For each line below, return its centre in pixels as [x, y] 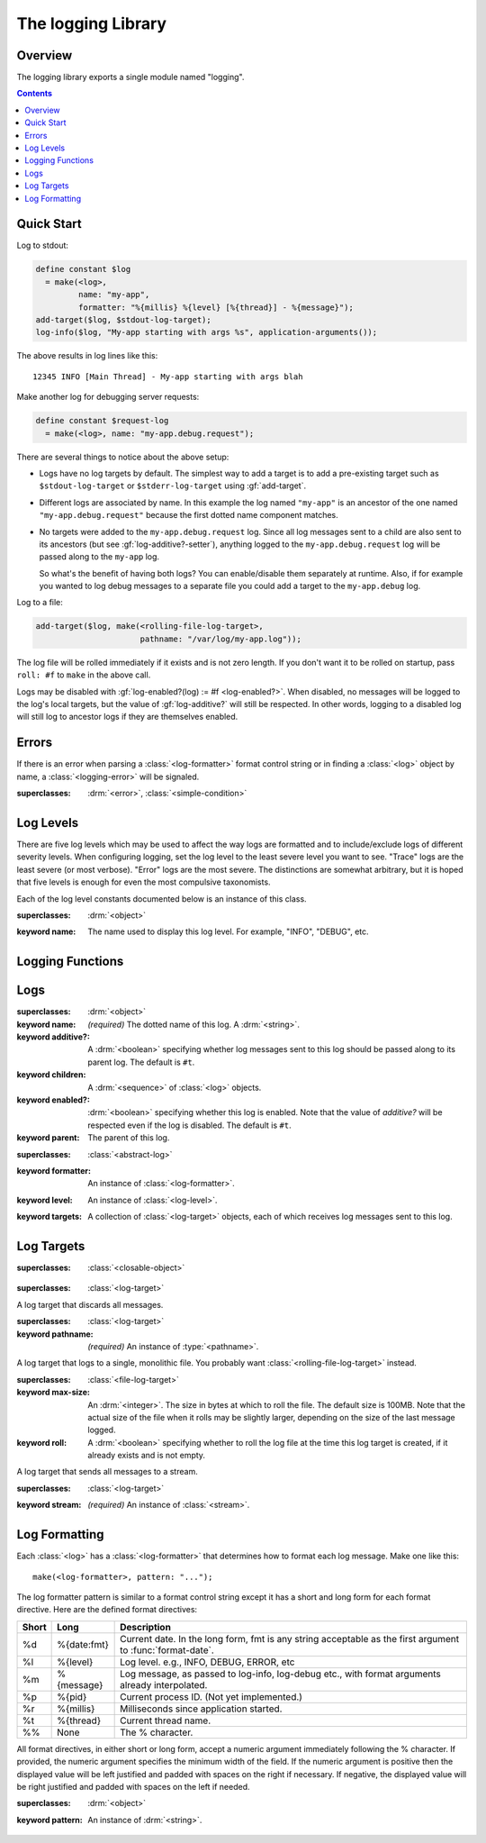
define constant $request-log [102, 421]
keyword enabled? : [53, 1100]
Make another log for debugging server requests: [108, 397]
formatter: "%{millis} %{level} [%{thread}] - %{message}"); [216, 307]
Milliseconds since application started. [201, 1709]
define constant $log [83, 269]
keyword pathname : [55, 1334]
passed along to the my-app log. [99, 557]
